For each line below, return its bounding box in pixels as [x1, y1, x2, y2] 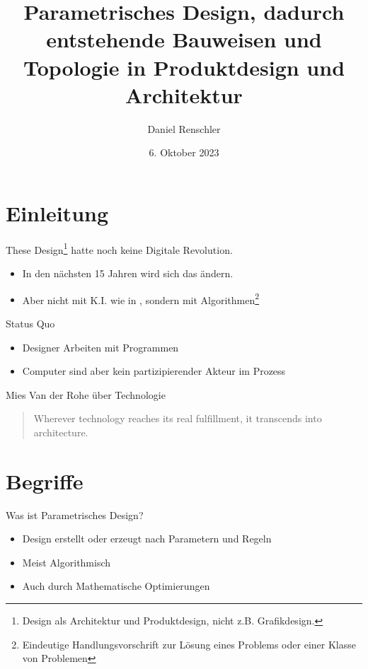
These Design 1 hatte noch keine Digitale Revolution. [6, 240, 233, 257]
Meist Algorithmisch [22, 554, 111, 569]
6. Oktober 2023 [149, 145, 219, 160]
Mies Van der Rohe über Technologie [6, 387, 166, 402]
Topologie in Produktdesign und [23, 52, 345, 81]
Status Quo [6, 315, 55, 330]
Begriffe [6, 466, 84, 495]
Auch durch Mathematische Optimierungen [22, 578, 210, 593]
